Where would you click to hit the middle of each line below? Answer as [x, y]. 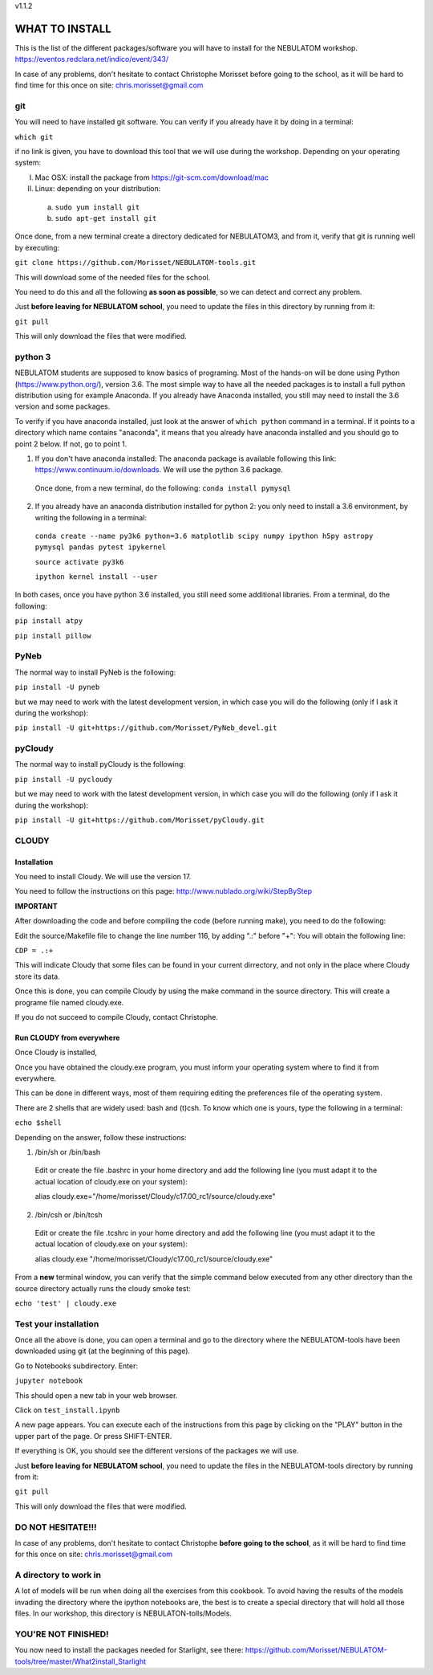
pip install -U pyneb [57, 687]
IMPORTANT [36, 906]
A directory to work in [58, 1575]
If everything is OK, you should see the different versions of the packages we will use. [157, 1451]
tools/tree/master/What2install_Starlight [80, 1661]
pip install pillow [53, 636]
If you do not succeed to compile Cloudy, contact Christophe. [116, 1017]
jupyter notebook [49, 1381]
